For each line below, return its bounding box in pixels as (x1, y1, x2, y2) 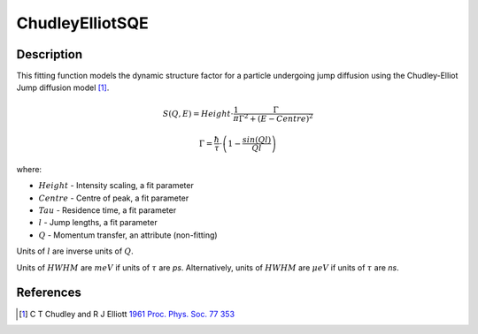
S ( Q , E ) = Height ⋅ (162, 109, 234, 118)
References (16, 285, 81, 300)
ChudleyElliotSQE (16, 13, 150, 33)
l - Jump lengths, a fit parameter (38, 217, 158, 228)
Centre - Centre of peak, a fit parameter (38, 193, 189, 203)
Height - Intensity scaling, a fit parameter (38, 180, 194, 191)
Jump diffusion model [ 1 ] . (16, 82, 110, 93)
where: (16, 163, 42, 174)
